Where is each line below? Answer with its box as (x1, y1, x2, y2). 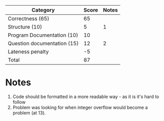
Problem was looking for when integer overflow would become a (12, 104, 148, 110)
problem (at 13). (12, 109, 46, 116)
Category (31, 7, 55, 13)
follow (12, 99, 26, 105)
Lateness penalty (8, 48, 49, 55)
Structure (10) (8, 23, 42, 30)
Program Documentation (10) (8, 32, 79, 39)
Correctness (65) (8, 15, 50, 22)
